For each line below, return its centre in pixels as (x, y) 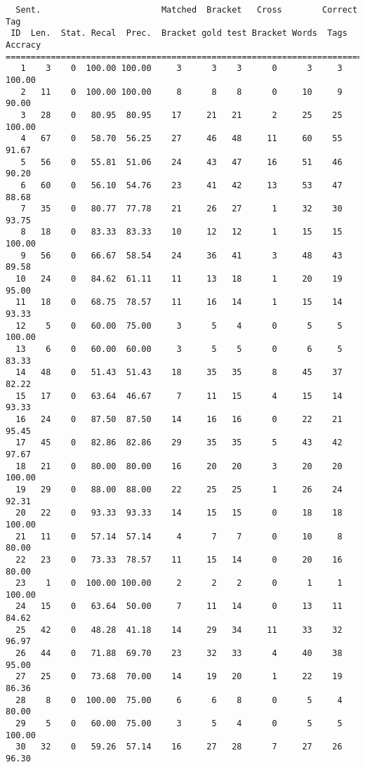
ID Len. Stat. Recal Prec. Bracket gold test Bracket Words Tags (179, 33)
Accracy (24, 45)
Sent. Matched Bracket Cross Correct (187, 10)
